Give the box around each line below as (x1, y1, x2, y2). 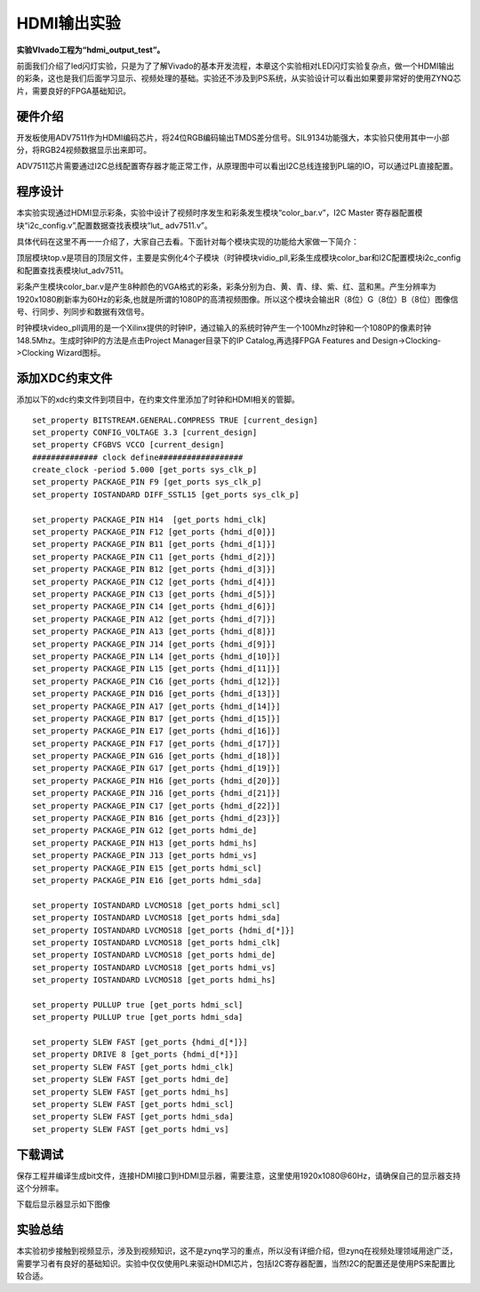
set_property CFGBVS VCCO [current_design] (32, 440, 225, 450)
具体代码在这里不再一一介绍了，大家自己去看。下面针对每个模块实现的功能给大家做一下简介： (16, 237, 359, 247)
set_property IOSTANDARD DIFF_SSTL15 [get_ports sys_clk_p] (32, 489, 300, 500)
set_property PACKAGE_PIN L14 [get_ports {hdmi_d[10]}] (32, 651, 281, 662)
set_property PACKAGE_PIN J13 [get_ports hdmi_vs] (32, 850, 258, 861)
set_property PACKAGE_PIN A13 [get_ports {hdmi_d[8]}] (32, 627, 276, 637)
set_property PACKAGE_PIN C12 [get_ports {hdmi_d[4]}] (32, 576, 276, 587)
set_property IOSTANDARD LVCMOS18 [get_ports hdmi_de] (32, 950, 276, 960)
